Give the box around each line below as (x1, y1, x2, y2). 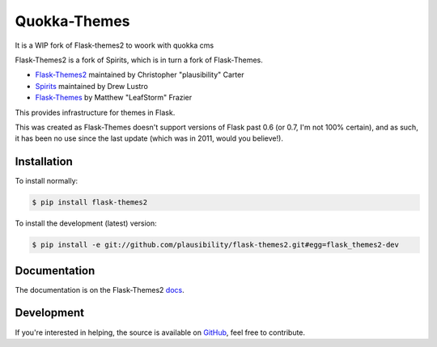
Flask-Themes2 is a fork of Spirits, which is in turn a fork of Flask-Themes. (15, 55, 263, 65)
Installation (15, 154, 73, 169)
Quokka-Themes (15, 12, 130, 30)
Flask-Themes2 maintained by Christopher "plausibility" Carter (35, 70, 244, 80)
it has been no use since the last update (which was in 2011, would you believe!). (15, 133, 283, 143)
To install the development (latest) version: (15, 218, 157, 228)
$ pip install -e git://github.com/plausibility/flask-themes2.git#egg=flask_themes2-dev (32, 240, 400, 250)
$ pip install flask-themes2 (32, 198, 148, 207)
